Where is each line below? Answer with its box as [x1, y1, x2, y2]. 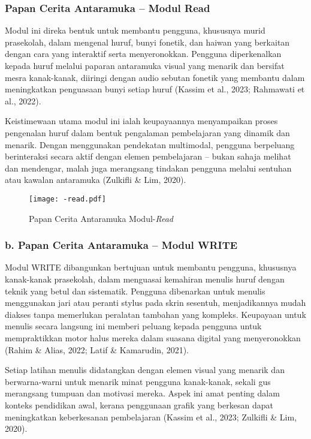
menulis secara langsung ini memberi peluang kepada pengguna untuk [5, 320, 262, 332]
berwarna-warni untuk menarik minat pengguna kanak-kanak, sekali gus [5, 375, 271, 387]
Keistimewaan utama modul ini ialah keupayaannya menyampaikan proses [5, 115, 278, 127]
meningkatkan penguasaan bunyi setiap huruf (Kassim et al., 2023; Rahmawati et [5, 83, 305, 95]
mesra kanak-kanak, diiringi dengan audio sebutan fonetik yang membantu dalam [5, 71, 305, 83]
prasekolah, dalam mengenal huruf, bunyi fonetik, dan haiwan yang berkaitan [5, 35, 290, 48]
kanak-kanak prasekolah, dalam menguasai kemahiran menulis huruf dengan [5, 273, 285, 285]
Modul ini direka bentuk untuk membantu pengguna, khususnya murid [5, 24, 265, 37]
